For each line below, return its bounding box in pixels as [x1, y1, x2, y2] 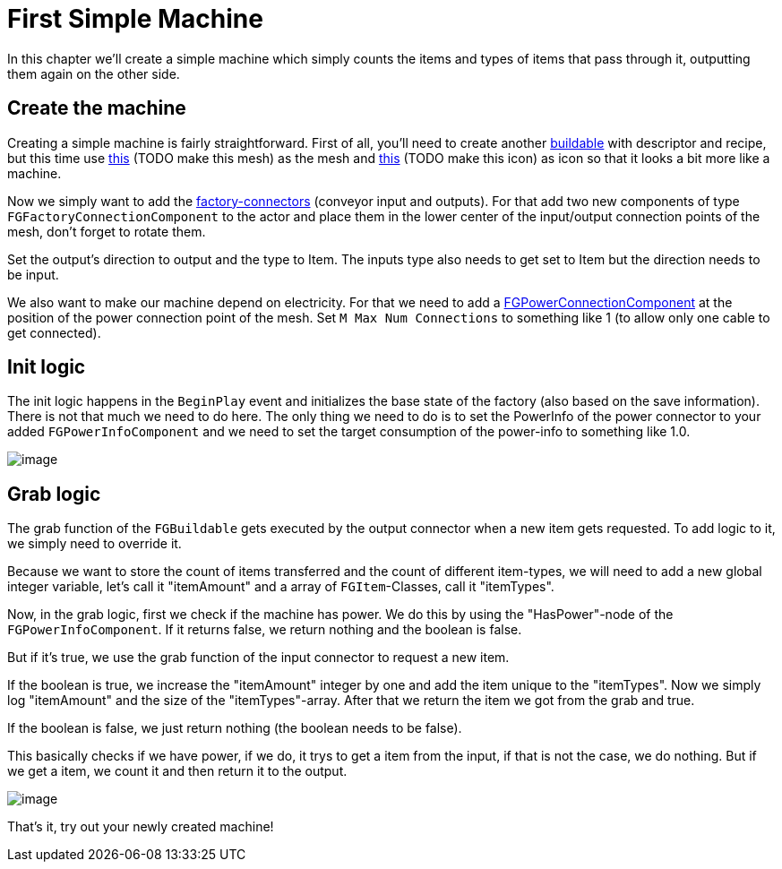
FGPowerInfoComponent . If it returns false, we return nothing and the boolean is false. [7, 622, 522, 638]
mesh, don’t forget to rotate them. [7, 223, 206, 239]
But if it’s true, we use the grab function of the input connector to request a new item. [7, 650, 510, 666]
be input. [7, 266, 59, 282]
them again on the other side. [7, 65, 180, 82]
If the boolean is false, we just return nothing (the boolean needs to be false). [7, 720, 462, 736]
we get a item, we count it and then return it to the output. [7, 763, 348, 779]
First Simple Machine [7, 4, 263, 34]
